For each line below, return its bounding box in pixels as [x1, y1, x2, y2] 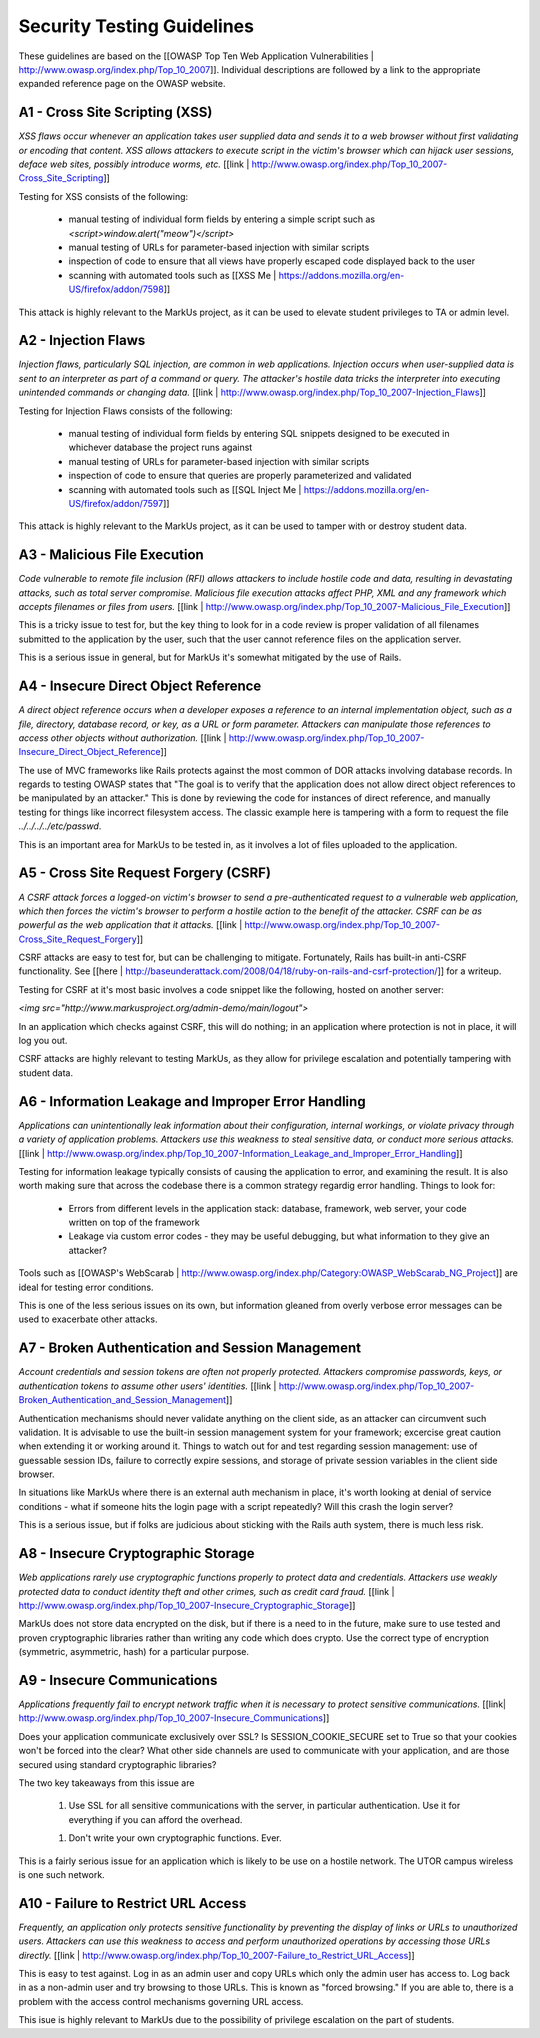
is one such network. [18, 1868, 105, 1880]
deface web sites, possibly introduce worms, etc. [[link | [18, 158, 250, 170]
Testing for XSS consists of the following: [18, 190, 189, 202]
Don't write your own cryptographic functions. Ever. [68, 1832, 282, 1844]
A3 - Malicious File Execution [18, 546, 204, 564]
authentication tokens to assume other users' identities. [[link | [18, 1380, 277, 1392]
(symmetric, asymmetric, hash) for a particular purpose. [18, 1646, 250, 1658]
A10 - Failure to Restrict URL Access [18, 1895, 247, 1912]
